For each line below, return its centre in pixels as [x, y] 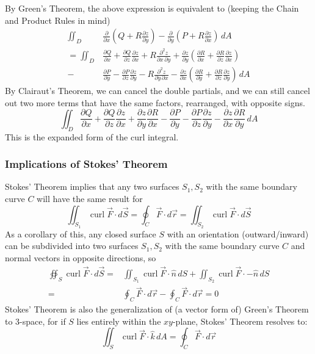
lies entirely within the [119, 321]
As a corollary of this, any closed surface [81, 233]
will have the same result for [90, 199]
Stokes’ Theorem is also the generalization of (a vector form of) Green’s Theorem [157, 309]
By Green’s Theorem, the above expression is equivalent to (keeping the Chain [152, 8]
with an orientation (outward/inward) [238, 233]
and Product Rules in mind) [58, 20]
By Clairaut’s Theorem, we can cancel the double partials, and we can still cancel [157, 91]
